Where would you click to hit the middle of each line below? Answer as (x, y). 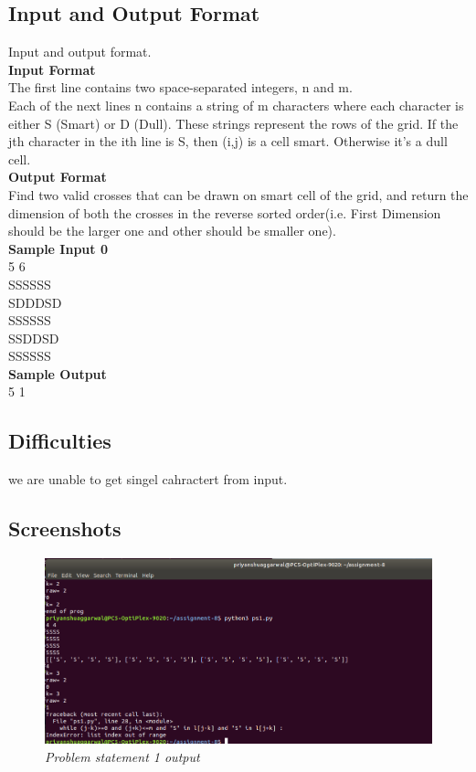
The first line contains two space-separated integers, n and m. (180, 87)
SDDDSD (35, 302)
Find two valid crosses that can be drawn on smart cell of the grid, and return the (238, 194)
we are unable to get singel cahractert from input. (148, 479)
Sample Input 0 (58, 248)
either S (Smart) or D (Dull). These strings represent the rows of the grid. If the (233, 123)
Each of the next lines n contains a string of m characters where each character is (236, 105)
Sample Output (58, 373)
